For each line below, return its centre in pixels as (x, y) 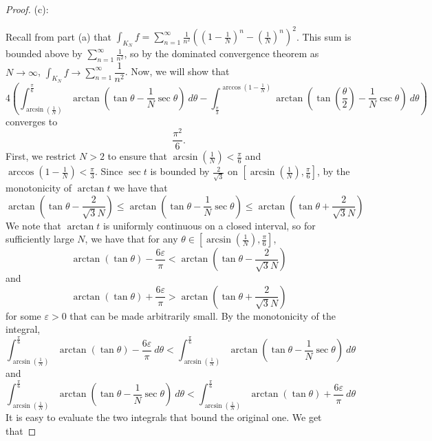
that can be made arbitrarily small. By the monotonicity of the (203, 315)
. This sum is (324, 36)
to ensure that (138, 156)
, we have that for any (131, 239)
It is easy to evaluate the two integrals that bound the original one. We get (164, 417)
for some (23, 315)
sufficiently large (40, 239)
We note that (33, 225)
